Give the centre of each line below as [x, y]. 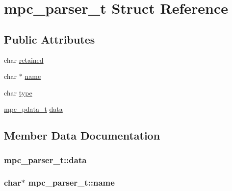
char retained [24, 60]
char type [18, 92]
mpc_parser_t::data [45, 159]
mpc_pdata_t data [33, 109]
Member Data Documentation [82, 135]
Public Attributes [50, 39]
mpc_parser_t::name [71, 182]
